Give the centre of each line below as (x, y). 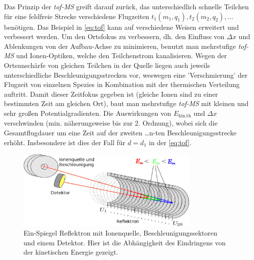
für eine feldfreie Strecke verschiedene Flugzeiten (77, 16)
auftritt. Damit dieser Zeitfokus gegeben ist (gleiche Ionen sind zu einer (111, 94)
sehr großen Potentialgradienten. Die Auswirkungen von (88, 113)
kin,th (185, 116)
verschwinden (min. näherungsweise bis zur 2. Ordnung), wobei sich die (111, 123)
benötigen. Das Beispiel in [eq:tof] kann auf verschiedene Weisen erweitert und (121, 27)
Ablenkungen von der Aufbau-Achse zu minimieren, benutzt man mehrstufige (120, 46)
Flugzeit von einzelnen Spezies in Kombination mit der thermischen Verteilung (122, 84)
